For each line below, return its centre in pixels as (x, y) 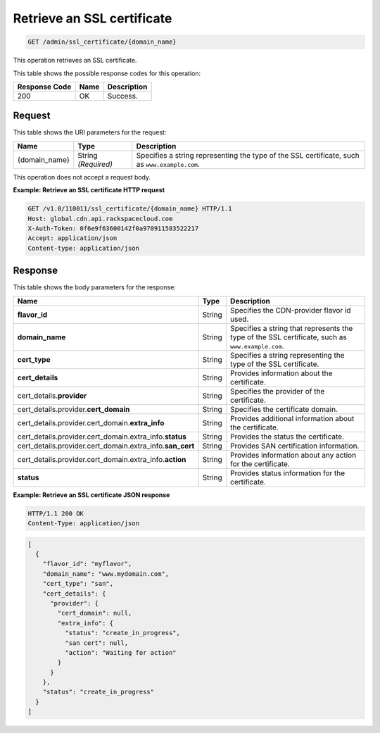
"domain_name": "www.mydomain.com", (106, 574)
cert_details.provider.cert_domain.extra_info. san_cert (106, 446)
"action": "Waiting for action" (120, 652)
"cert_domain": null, (95, 613)
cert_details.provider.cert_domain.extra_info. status (102, 437)
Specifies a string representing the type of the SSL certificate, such (248, 155)
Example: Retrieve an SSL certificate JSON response (91, 495)
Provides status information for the (287, 473)
